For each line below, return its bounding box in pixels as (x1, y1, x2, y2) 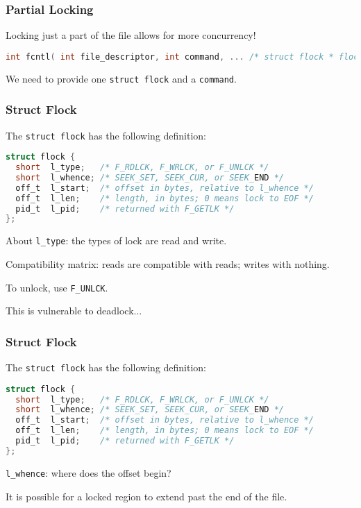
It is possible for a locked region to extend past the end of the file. (6, 489, 287, 503)
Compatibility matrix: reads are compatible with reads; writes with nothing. (6, 257, 330, 271)
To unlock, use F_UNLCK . (6, 280, 108, 294)
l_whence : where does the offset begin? (6, 465, 171, 480)
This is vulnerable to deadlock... (6, 303, 142, 318)
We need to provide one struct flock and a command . (6, 71, 237, 85)
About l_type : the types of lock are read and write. (6, 233, 227, 248)
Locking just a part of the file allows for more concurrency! (6, 28, 256, 42)
